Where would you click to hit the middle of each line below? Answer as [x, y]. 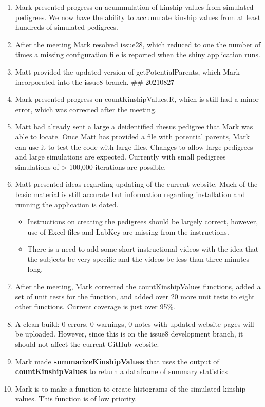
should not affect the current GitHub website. [87, 344]
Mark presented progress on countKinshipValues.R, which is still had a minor [137, 99]
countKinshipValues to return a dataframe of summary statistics [121, 371]
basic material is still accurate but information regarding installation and [130, 194]
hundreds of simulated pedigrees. [67, 27]
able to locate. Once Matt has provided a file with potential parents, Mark [132, 136]
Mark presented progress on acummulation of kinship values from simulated [134, 7]
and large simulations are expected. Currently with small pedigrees [120, 157]
